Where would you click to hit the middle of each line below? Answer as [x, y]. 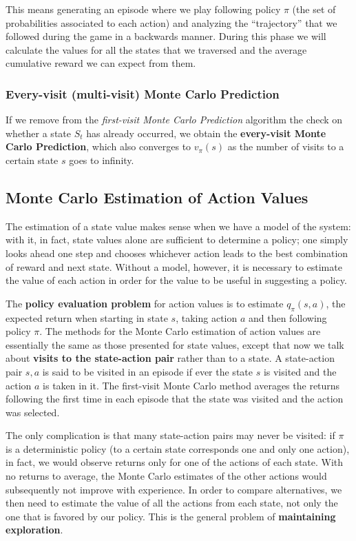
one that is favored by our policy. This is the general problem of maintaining [171, 516]
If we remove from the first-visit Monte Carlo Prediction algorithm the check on [174, 120]
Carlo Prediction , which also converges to [98, 146]
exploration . [34, 530]
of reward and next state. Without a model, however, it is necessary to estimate [174, 266]
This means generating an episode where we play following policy [143, 9]
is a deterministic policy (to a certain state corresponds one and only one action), [178, 448]
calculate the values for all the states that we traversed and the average [156, 49]
